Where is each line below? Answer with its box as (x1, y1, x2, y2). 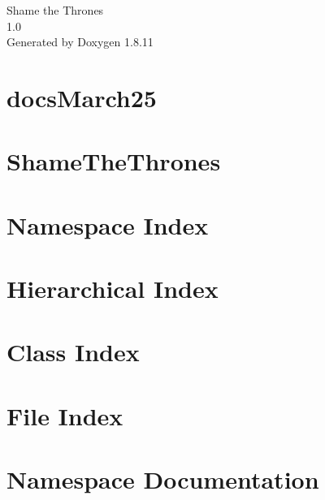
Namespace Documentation (6, 463, 319, 496)
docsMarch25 (6, 80, 157, 114)
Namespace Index (6, 208, 209, 241)
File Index (6, 399, 123, 432)
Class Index (6, 335, 140, 369)
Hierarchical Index (6, 272, 219, 305)
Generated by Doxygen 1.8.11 (6, 33, 154, 50)
